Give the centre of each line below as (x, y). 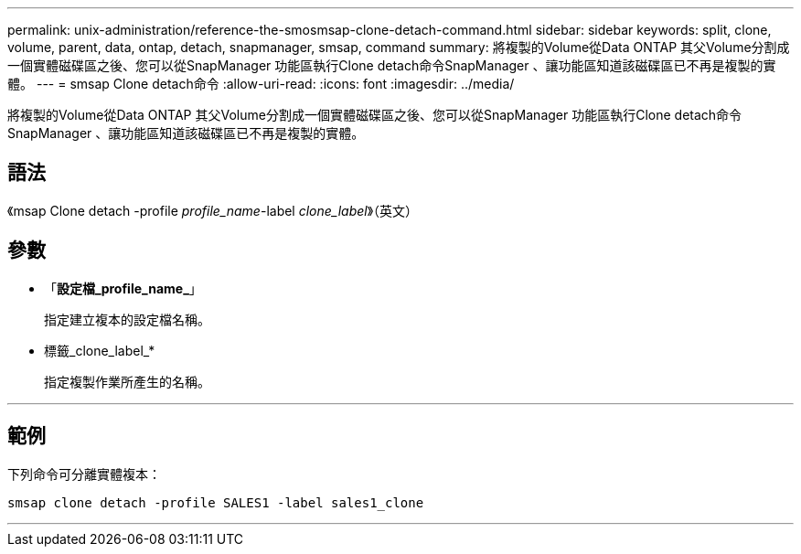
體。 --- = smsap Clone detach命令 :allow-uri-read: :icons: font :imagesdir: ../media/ (261, 84)
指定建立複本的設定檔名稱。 (127, 319)
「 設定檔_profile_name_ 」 (123, 288)
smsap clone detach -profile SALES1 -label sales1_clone (216, 502)
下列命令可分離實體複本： (84, 474)
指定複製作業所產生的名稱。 (127, 381)
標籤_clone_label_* (100, 350)
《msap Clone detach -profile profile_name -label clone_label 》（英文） (213, 210)
